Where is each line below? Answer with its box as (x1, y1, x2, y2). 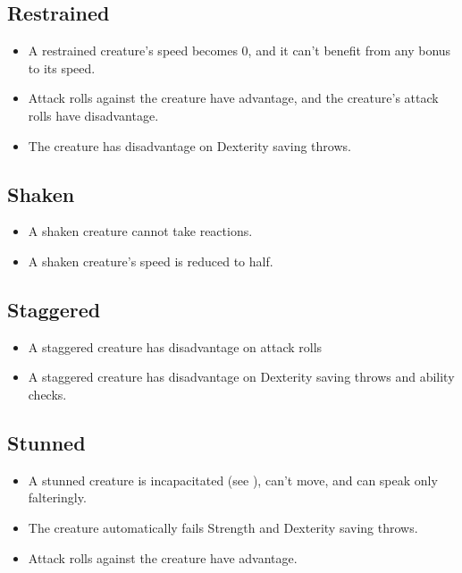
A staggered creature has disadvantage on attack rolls (28, 337, 323, 356)
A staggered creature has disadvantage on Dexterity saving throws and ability (28, 367, 455, 386)
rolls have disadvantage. (28, 105, 159, 124)
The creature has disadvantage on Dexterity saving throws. (28, 136, 351, 155)
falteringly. (28, 488, 87, 507)
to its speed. (28, 58, 96, 77)
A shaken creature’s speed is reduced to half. (28, 251, 273, 270)
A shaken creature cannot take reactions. (28, 222, 253, 240)
